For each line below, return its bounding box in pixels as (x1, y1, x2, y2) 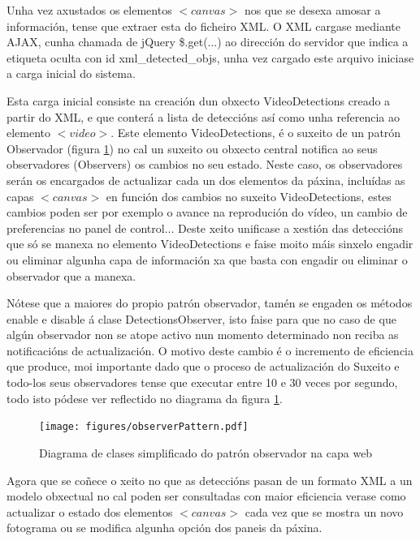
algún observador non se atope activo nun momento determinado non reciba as (6, 326, 399, 343)
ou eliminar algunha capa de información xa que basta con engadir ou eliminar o (6, 251, 408, 268)
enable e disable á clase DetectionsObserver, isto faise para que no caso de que (6, 310, 396, 327)
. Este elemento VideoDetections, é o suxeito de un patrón (110, 124, 401, 141)
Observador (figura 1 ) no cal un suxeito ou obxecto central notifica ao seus (6, 140, 378, 157)
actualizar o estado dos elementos (6, 503, 173, 520)
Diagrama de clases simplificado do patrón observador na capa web (39, 444, 373, 461)
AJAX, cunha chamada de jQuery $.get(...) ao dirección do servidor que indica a (6, 33, 409, 50)
